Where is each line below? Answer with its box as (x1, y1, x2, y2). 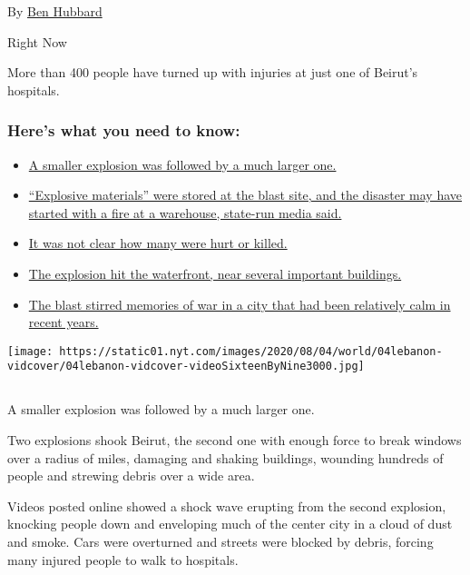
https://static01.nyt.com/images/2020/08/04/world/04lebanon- (59, 344, 443, 358)
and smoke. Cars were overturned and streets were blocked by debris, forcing (7, 532, 434, 551)
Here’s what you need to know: (7, 119, 240, 142)
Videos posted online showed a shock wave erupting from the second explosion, (7, 496, 446, 515)
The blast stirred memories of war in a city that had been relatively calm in (28, 294, 451, 313)
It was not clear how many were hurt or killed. (28, 233, 288, 253)
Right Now (7, 32, 67, 51)
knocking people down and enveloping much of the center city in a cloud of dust (7, 514, 453, 533)
